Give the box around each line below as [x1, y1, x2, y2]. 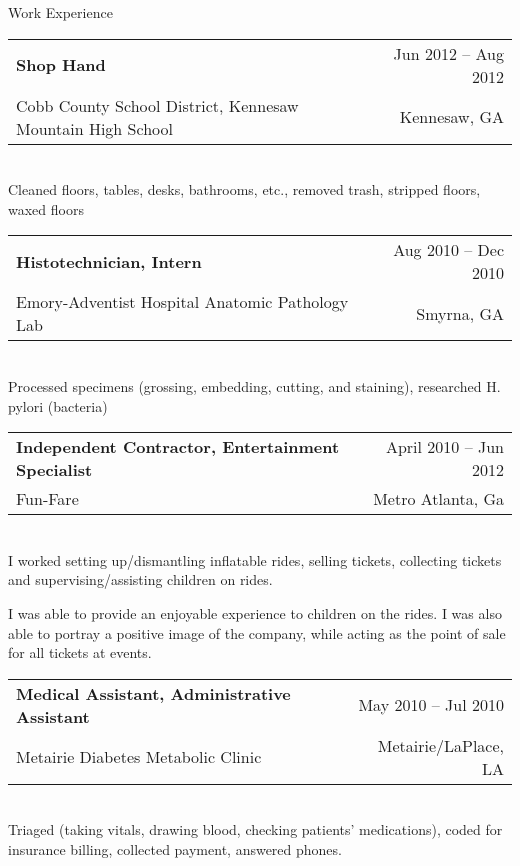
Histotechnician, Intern [16, 249, 202, 273]
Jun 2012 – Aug [393, 41, 504, 65]
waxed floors [8, 198, 84, 219]
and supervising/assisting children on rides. [8, 569, 273, 590]
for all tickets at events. [8, 642, 152, 663]
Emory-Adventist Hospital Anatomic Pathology [16, 290, 349, 314]
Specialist [16, 458, 93, 482]
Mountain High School [16, 116, 173, 140]
